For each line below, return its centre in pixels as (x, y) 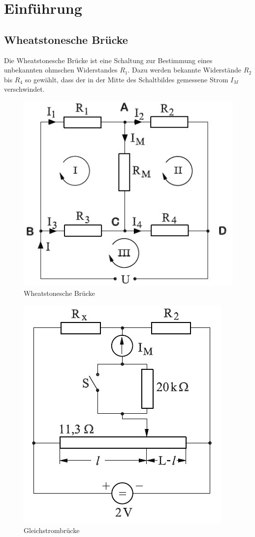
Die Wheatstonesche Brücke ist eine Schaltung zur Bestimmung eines (108, 60)
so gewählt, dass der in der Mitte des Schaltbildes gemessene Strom (127, 79)
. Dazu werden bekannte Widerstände (185, 70)
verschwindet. (24, 89)
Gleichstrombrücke (52, 530)
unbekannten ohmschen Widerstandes (61, 70)
